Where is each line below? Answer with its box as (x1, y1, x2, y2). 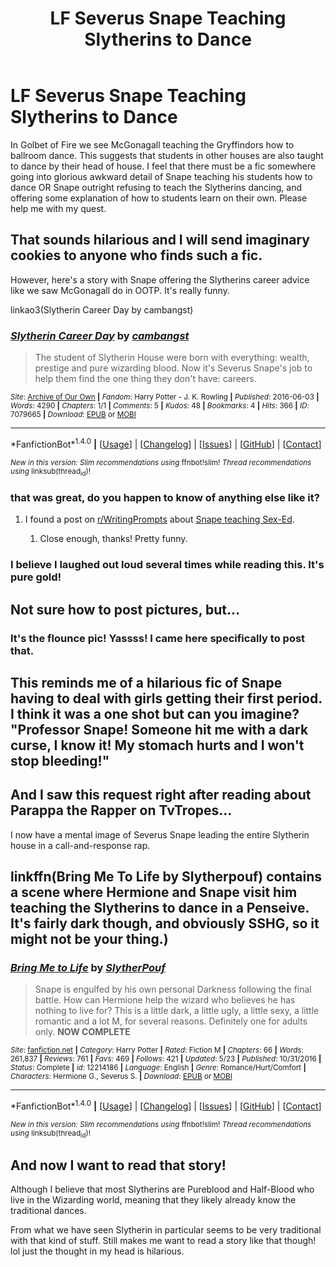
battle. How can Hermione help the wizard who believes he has (34, 994, 296, 1006)
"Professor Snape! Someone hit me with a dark (10, 721, 309, 738)
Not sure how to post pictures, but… (10, 601, 241, 618)
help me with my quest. (10, 202, 107, 214)
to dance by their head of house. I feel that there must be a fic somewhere (10, 160, 317, 172)
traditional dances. (10, 1205, 87, 1217)
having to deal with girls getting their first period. (10, 690, 323, 707)
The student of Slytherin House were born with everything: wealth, (34, 352, 310, 364)
